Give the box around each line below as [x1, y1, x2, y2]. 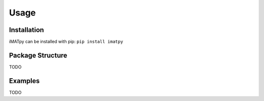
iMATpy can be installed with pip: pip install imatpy [9, 39, 123, 45]
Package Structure [9, 51, 67, 59]
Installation [9, 26, 44, 34]
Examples [9, 77, 40, 85]
